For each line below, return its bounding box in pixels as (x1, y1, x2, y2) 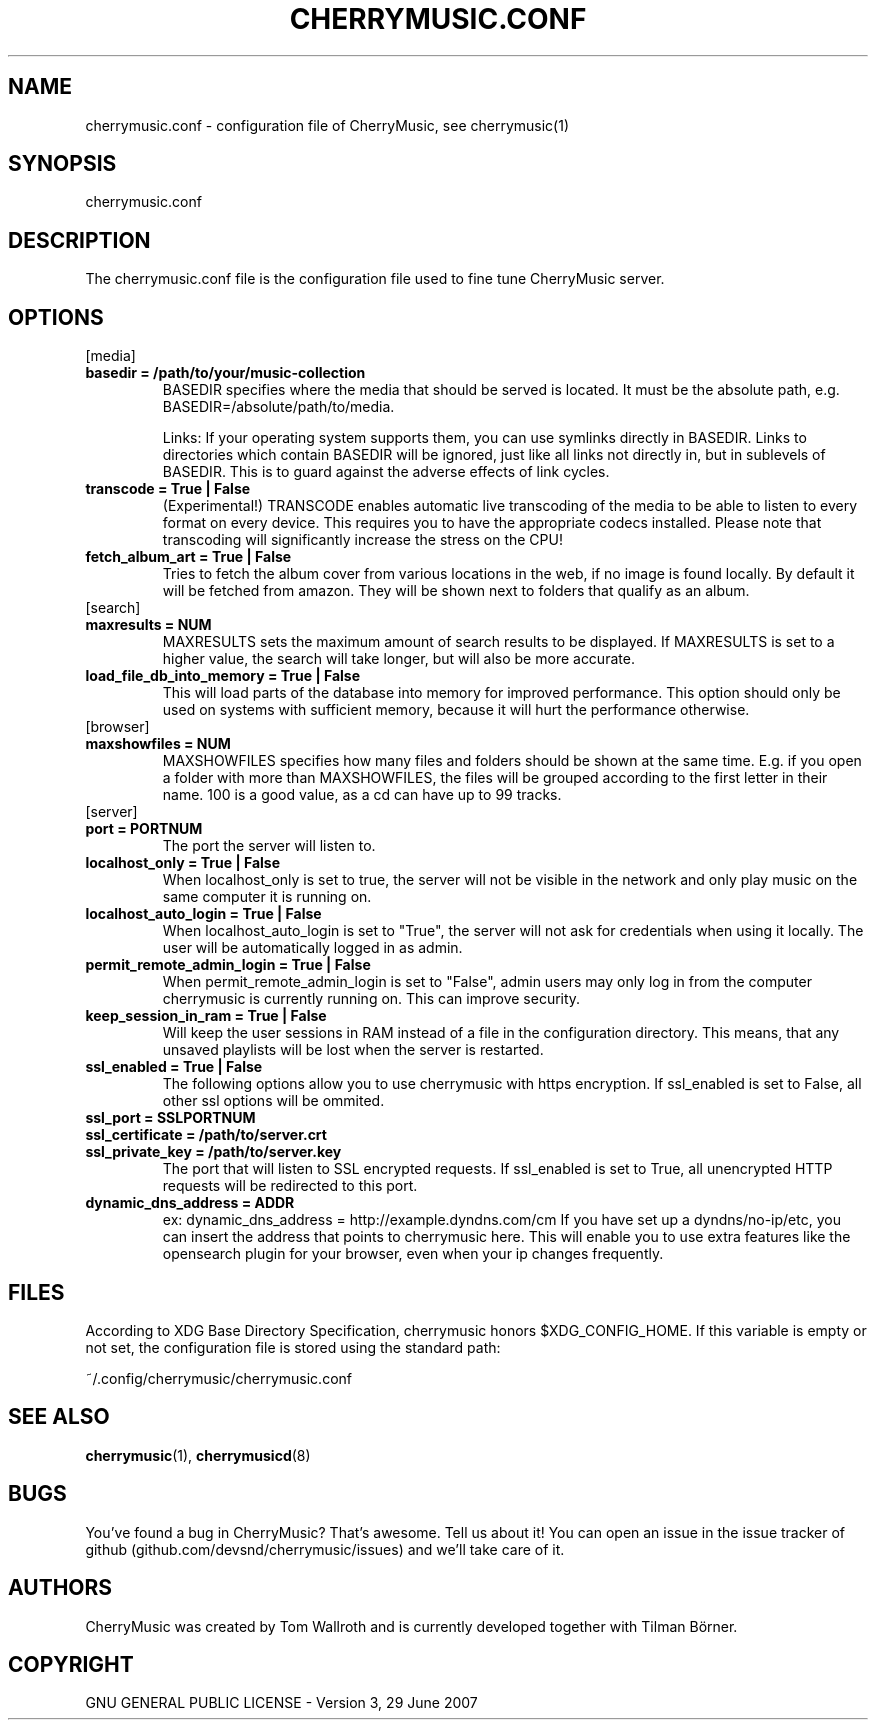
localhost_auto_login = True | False (85, 905, 322, 923)
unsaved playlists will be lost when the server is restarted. (162, 1041, 544, 1059)
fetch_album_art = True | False (85, 548, 292, 566)
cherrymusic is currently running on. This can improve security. (162, 990, 581, 1008)
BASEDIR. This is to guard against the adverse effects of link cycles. (162, 463, 610, 481)
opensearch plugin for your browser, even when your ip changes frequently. (162, 1245, 664, 1263)
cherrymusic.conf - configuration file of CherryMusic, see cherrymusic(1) (85, 116, 569, 134)
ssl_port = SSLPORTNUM (85, 1109, 256, 1127)
